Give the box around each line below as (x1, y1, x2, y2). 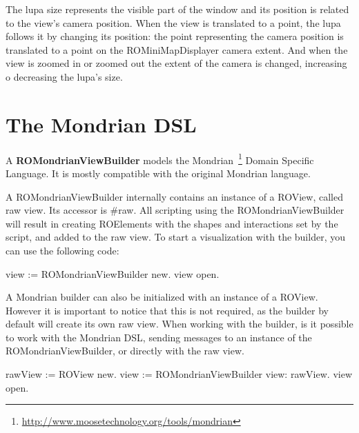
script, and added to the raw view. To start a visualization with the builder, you (6, 230, 345, 244)
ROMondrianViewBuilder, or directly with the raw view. (6, 343, 244, 358)
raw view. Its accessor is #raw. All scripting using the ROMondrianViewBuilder (6, 203, 345, 217)
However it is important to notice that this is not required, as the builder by (6, 303, 329, 317)
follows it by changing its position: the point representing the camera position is (6, 29, 344, 43)
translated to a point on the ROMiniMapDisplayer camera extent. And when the (6, 42, 348, 57)
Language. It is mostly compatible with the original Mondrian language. (6, 165, 311, 180)
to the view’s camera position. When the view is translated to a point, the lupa (6, 15, 341, 30)
